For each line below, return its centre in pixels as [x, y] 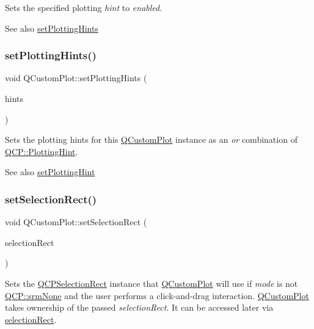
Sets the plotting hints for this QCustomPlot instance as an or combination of [151, 139]
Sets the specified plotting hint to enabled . [84, 7]
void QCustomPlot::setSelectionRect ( [76, 222]
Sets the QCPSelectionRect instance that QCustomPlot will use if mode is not [152, 283]
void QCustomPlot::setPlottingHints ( [76, 78]
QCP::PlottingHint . [42, 151]
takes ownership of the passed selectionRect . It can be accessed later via [139, 307]
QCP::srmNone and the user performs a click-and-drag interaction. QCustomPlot [157, 295]
